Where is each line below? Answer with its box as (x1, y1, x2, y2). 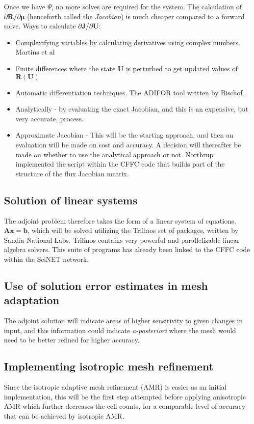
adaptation (4, 292, 60, 308)
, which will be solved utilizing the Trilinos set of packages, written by (27, 225, 238, 235)
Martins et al (15, 47, 55, 57)
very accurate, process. (15, 113, 84, 123)
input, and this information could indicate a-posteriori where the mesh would (4, 325, 236, 335)
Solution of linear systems (4, 192, 138, 207)
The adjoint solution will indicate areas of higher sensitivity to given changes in (4, 315, 243, 326)
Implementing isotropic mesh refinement (4, 359, 214, 374)
